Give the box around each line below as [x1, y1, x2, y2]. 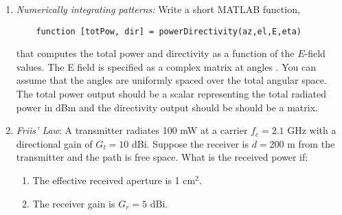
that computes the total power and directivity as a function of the [16, 46, 295, 60]
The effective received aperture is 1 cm [32, 173, 196, 187]
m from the [287, 136, 335, 150]
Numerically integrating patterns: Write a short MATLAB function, [16, 2, 300, 16]
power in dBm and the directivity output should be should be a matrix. [16, 100, 318, 114]
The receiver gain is [32, 196, 115, 210]
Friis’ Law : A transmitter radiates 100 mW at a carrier [16, 123, 248, 137]
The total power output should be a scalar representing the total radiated [16, 87, 326, 101]
